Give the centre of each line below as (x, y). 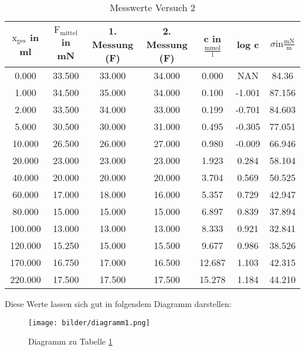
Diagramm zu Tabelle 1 (70, 341)
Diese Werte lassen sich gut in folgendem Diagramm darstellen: (118, 304)
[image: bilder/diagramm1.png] (89, 323)
